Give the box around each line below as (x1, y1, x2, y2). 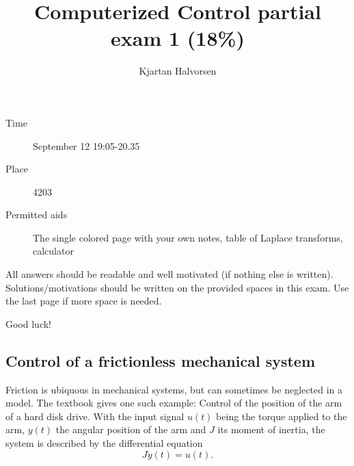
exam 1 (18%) (111, 24, 245, 52)
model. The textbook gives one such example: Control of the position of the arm (5, 396, 342, 410)
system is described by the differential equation (5, 436, 203, 450)
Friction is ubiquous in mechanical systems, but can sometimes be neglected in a (5, 382, 343, 396)
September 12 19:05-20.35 (33, 138, 140, 153)
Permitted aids (5, 207, 68, 222)
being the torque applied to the (216, 409, 347, 423)
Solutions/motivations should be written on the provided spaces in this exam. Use (5, 280, 349, 294)
